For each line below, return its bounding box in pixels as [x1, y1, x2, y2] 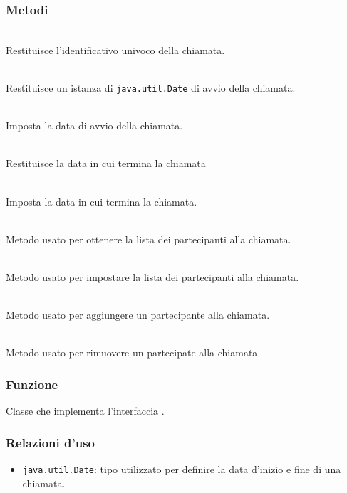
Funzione [6, 375, 58, 393]
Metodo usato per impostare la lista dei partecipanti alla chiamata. [6, 270, 299, 284]
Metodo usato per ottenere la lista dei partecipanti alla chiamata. [6, 231, 291, 246]
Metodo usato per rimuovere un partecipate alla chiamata [6, 345, 258, 360]
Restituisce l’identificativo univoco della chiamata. [6, 42, 225, 57]
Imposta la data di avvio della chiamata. [6, 118, 183, 133]
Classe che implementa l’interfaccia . [6, 403, 165, 418]
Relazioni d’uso [6, 433, 95, 451]
